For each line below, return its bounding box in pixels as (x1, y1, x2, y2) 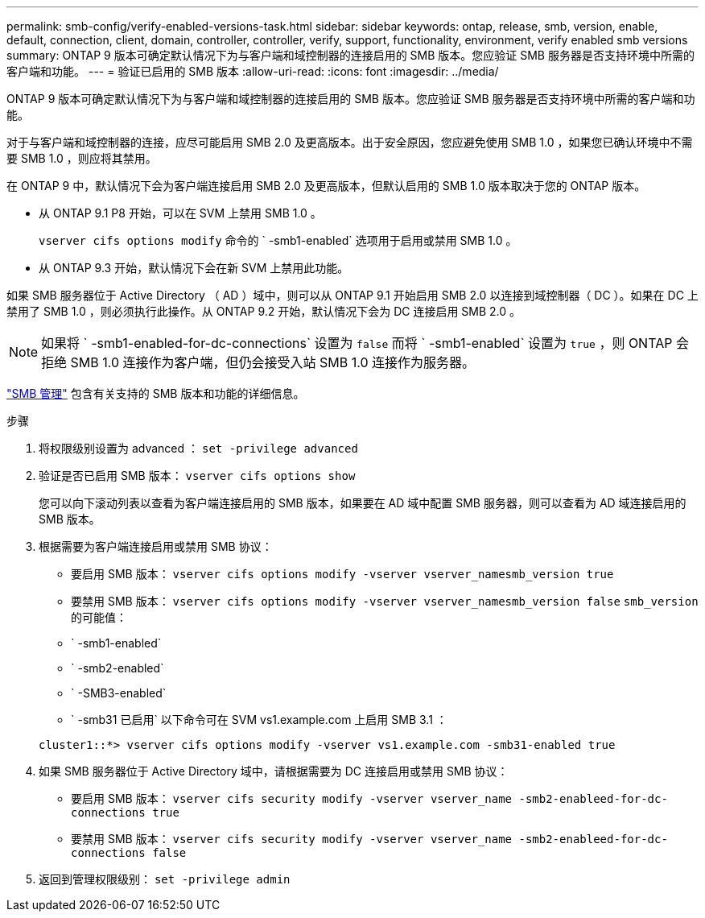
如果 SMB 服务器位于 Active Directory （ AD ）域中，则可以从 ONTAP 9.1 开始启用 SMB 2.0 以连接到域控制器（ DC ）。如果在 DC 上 (6, 288, 699, 302)
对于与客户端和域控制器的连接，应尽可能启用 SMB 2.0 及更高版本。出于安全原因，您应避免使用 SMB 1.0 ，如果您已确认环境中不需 (6, 135, 693, 149)
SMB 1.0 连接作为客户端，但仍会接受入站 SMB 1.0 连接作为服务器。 (70, 354, 476, 370)
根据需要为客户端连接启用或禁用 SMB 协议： (39, 540, 273, 553)
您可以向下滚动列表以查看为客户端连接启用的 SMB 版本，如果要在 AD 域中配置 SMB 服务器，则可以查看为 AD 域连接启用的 (39, 496, 686, 510)
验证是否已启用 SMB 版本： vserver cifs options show (39, 469, 356, 482)
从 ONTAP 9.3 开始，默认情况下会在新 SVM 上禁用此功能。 (39, 261, 349, 275)
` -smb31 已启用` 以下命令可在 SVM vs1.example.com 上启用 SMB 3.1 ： (71, 713, 447, 726)
